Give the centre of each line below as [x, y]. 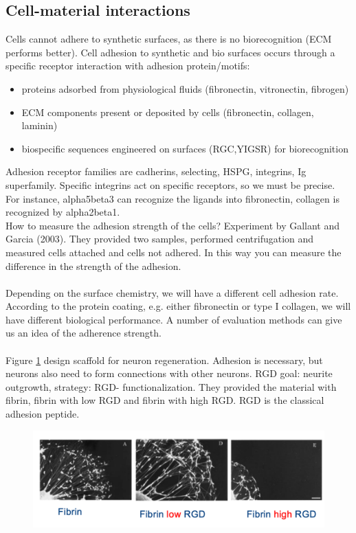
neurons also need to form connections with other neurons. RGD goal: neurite [169, 373]
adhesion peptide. [43, 414]
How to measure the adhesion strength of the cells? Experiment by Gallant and [173, 225]
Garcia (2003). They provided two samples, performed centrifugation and [160, 239]
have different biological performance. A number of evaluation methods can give [174, 319]
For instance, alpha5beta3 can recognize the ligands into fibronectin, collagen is [173, 198]
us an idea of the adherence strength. [84, 333]
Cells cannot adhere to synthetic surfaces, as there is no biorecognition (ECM [169, 39]
